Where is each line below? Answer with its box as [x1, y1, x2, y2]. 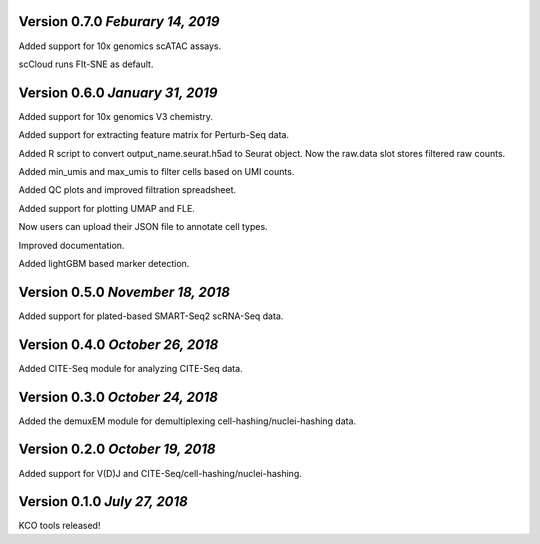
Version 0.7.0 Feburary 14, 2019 [18, 13, 220, 30]
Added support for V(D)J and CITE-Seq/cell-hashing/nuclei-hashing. [18, 467, 302, 479]
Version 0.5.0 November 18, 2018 [18, 283, 230, 300]
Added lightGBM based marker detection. [18, 257, 190, 269]
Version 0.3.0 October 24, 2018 [18, 388, 219, 405]
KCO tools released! [18, 520, 101, 532]
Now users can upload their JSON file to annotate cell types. [18, 221, 269, 233]
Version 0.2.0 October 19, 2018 [18, 441, 216, 458]
